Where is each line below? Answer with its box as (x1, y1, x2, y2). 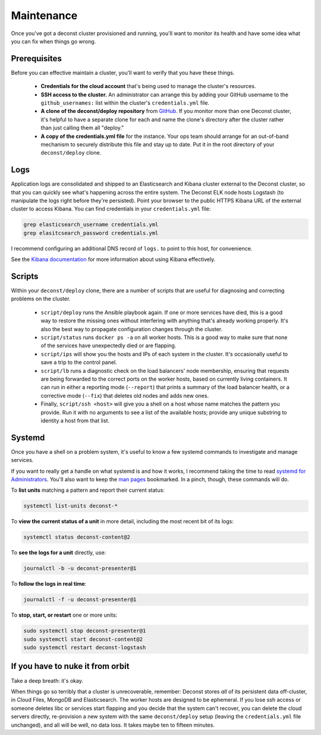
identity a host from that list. (40, 417, 110, 424)
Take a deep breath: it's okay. (11, 677, 83, 684)
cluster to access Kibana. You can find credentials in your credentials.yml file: (11, 205, 211, 212)
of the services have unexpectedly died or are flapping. (40, 342, 177, 349)
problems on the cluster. (11, 295, 71, 303)
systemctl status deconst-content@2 (23, 534, 131, 541)
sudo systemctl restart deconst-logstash (23, 644, 146, 651)
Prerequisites (11, 54, 62, 64)
